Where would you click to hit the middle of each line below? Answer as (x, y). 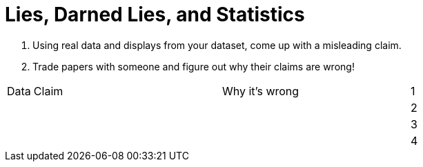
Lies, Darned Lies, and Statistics (155, 14)
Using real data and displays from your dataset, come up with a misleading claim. (217, 45)
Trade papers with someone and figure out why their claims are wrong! (194, 66)
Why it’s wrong (260, 91)
